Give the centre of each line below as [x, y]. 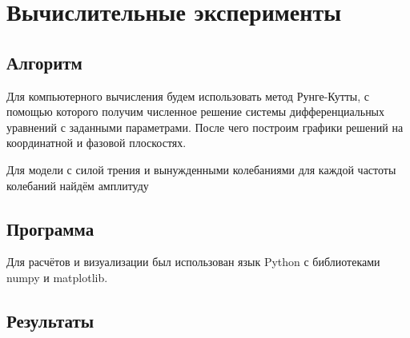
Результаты [50, 320]
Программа [50, 228]
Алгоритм [44, 62]
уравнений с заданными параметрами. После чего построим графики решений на [205, 127]
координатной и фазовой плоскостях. [96, 143]
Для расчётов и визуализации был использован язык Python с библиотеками [193, 262]
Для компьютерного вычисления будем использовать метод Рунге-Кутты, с [188, 95]
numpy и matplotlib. [57, 277]
